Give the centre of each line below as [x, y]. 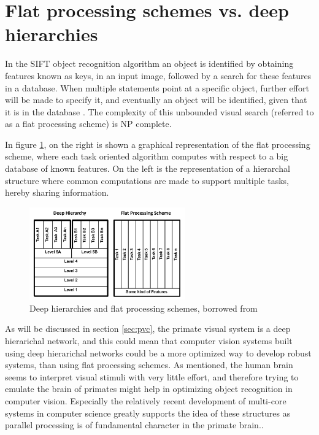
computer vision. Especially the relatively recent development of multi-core [146, 401]
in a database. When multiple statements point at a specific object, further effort [157, 87]
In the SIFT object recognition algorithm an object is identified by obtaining [149, 64]
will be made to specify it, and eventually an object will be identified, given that [156, 100]
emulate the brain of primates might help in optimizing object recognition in [149, 389]
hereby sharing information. [57, 192]
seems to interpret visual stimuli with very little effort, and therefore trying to [152, 376]
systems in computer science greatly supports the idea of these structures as [148, 413]
